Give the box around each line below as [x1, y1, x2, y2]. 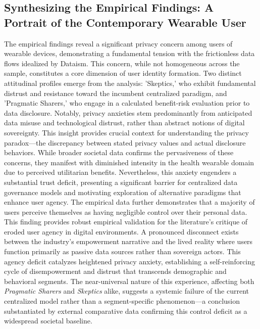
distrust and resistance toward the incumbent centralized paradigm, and [4, 87, 227, 98]
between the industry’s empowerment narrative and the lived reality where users [4, 236, 253, 247]
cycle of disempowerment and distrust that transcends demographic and [4, 266, 227, 276]
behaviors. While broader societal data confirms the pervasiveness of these [4, 147, 234, 158]
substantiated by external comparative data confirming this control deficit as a [4, 305, 247, 316]
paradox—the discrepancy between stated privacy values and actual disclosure [4, 137, 246, 148]
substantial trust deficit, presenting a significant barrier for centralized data [4, 176, 238, 187]
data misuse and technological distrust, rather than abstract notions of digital [4, 117, 245, 128]
